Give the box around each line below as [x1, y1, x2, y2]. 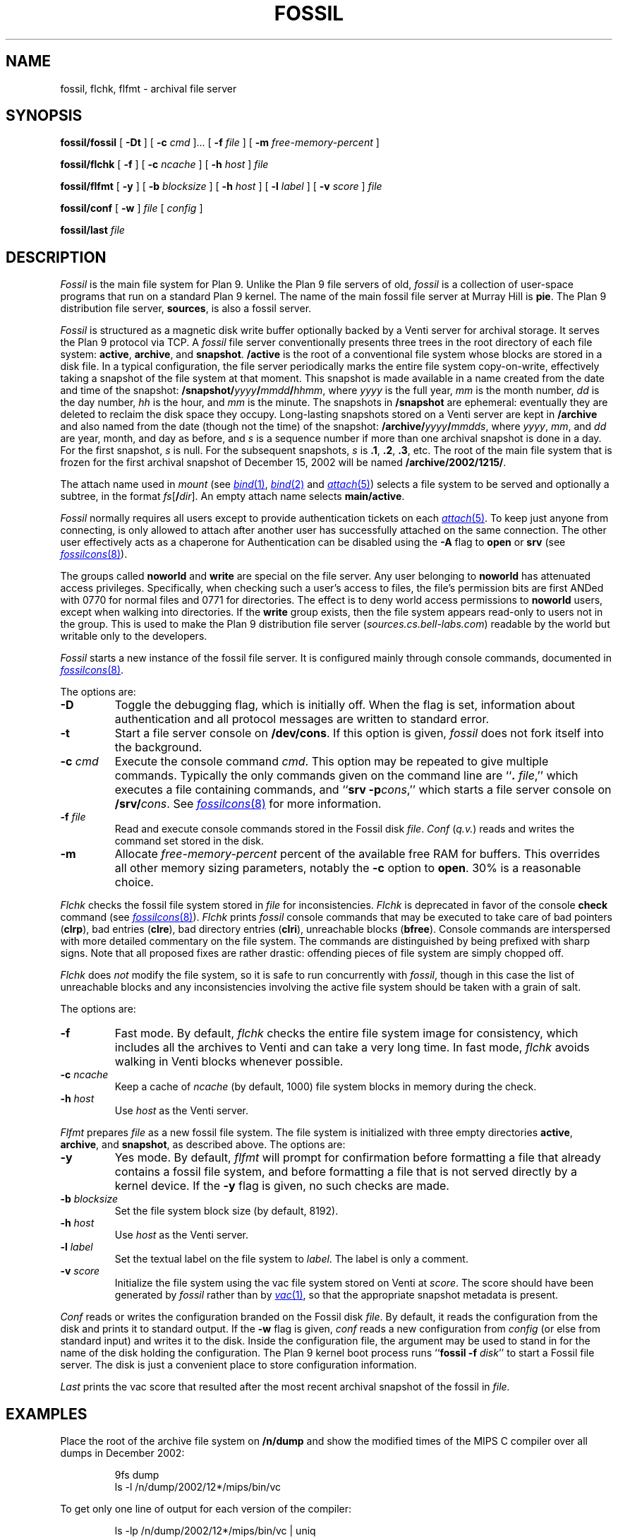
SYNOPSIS [6, 107, 83, 125]
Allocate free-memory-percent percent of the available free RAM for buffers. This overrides [114, 847, 600, 862]
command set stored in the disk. [114, 835, 264, 847]
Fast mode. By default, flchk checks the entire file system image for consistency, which [114, 1026, 578, 1041]
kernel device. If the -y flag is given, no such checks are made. [114, 1179, 449, 1193]
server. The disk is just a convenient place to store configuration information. [60, 1359, 417, 1371]
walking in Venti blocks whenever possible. [114, 1054, 344, 1069]
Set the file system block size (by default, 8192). [114, 1205, 339, 1217]
